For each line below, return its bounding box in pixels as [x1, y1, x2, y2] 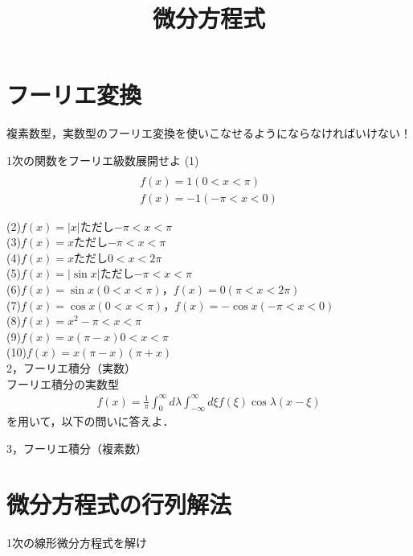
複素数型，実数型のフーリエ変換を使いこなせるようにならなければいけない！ [6, 125, 411, 142]
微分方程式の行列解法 [6, 487, 232, 520]
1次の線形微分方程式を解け [6, 533, 147, 550]
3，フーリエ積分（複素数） [6, 440, 147, 457]
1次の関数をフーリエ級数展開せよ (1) [6, 151, 199, 168]
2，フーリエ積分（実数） [6, 359, 136, 376]
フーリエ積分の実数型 [6, 375, 119, 392]
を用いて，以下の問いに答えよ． [6, 413, 174, 430]
